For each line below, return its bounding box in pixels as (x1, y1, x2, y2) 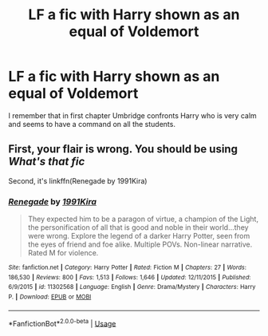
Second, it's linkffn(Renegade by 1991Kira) (8, 176, 148, 185)
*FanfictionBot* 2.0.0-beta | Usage (8, 317, 116, 328)
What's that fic (8, 155, 85, 168)
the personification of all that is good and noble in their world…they (27, 223, 249, 232)
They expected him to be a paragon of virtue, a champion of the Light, (27, 214, 259, 224)
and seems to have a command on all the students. (8, 119, 175, 128)
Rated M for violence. (27, 248, 99, 258)
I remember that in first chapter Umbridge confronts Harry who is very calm (8, 110, 257, 121)
